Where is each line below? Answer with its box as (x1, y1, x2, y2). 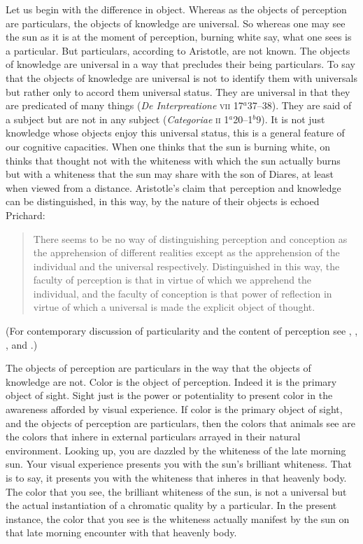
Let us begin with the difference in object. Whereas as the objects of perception (6, 2, 347, 16)
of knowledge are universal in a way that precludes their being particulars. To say (6, 57, 355, 71)
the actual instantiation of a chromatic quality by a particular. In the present (6, 498, 337, 512)
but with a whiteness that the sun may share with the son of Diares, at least (6, 167, 334, 181)
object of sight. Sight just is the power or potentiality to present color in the (6, 388, 333, 403)
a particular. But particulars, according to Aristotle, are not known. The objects (6, 43, 350, 57)
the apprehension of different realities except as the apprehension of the (33, 245, 340, 260)
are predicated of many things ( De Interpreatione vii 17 (6, 98, 243, 113)
